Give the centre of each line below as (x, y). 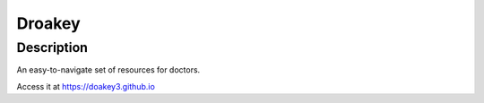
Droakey (48, 23)
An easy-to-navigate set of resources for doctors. (108, 70)
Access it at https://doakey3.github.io (86, 86)
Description (52, 47)
